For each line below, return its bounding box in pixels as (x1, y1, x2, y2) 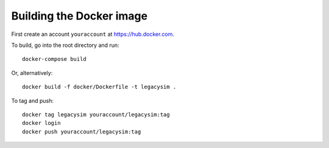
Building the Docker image (11, 9, 148, 23)
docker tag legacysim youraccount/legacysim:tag (22, 111, 170, 118)
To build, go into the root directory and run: (11, 41, 119, 49)
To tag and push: (11, 97, 54, 104)
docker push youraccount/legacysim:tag (22, 128, 141, 135)
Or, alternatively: (11, 69, 53, 76)
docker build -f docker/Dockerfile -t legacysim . (22, 83, 177, 91)
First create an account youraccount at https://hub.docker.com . (11, 30, 175, 38)
